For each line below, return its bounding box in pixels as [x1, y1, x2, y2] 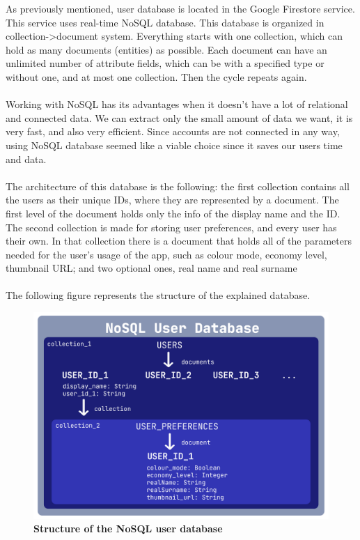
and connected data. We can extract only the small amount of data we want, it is [6, 110, 353, 125]
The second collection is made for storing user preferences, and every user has [6, 219, 337, 234]
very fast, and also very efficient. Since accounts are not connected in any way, [6, 124, 340, 139]
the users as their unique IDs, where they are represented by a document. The [6, 192, 339, 207]
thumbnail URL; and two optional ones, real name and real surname [6, 261, 297, 275]
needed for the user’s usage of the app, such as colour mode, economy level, [6, 247, 327, 261]
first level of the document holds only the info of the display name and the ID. [6, 206, 341, 220]
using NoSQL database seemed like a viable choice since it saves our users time [6, 137, 343, 152]
